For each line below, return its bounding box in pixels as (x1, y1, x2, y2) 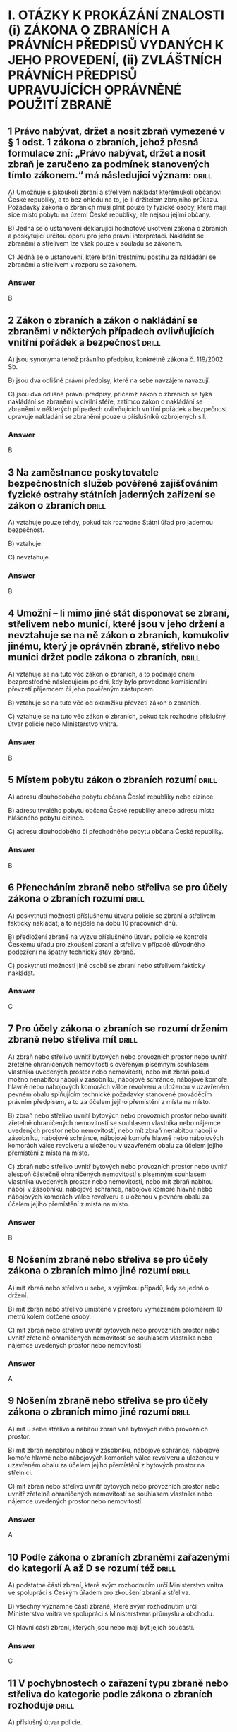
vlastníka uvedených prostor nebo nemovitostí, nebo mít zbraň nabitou (8, 1177, 214, 1185)
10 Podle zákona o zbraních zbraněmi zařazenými (8, 1551, 230, 1563)
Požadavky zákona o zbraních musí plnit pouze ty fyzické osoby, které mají (8, 203, 226, 211)
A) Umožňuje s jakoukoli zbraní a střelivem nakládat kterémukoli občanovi (8, 188, 222, 196)
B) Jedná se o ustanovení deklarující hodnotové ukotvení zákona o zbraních (8, 224, 228, 232)
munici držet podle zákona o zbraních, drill (8, 651, 200, 663)
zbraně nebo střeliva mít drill (8, 1034, 138, 1046)
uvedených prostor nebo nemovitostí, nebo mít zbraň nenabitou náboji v (8, 1126, 218, 1134)
